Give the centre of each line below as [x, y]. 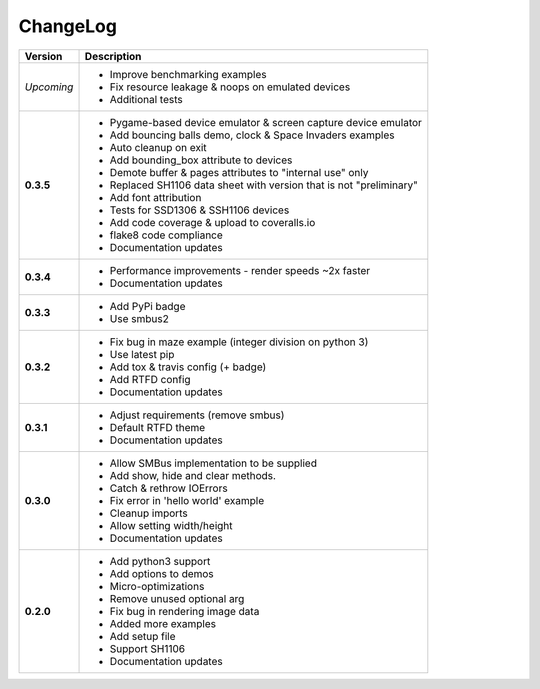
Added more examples [163, 623]
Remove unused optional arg [177, 598]
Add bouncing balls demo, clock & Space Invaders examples [252, 135]
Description [113, 56]
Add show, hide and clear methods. [193, 475]
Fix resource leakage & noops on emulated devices [230, 87]
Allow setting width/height [171, 525]
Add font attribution [155, 197]
